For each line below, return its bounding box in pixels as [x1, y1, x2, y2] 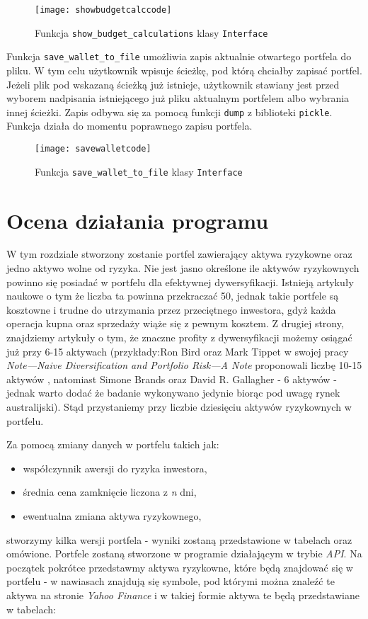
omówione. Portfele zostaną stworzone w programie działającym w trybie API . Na [6, 546, 362, 561]
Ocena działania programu [6, 205, 269, 234]
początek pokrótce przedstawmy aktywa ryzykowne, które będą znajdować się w [6, 560, 353, 574]
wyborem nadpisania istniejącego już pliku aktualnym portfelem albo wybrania [6, 91, 350, 106]
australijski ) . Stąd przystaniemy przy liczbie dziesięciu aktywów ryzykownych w [6, 399, 352, 414]
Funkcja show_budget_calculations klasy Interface [35, 25, 268, 40]
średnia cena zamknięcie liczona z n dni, [23, 484, 197, 499]
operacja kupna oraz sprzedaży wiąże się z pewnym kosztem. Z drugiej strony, [6, 316, 344, 331]
